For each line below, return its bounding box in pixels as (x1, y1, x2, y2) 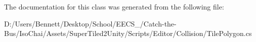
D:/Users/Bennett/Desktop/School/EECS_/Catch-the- (4, 18, 177, 28)
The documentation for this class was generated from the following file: (4, 1, 224, 11)
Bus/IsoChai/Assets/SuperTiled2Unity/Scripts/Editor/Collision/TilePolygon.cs (4, 28, 252, 38)
